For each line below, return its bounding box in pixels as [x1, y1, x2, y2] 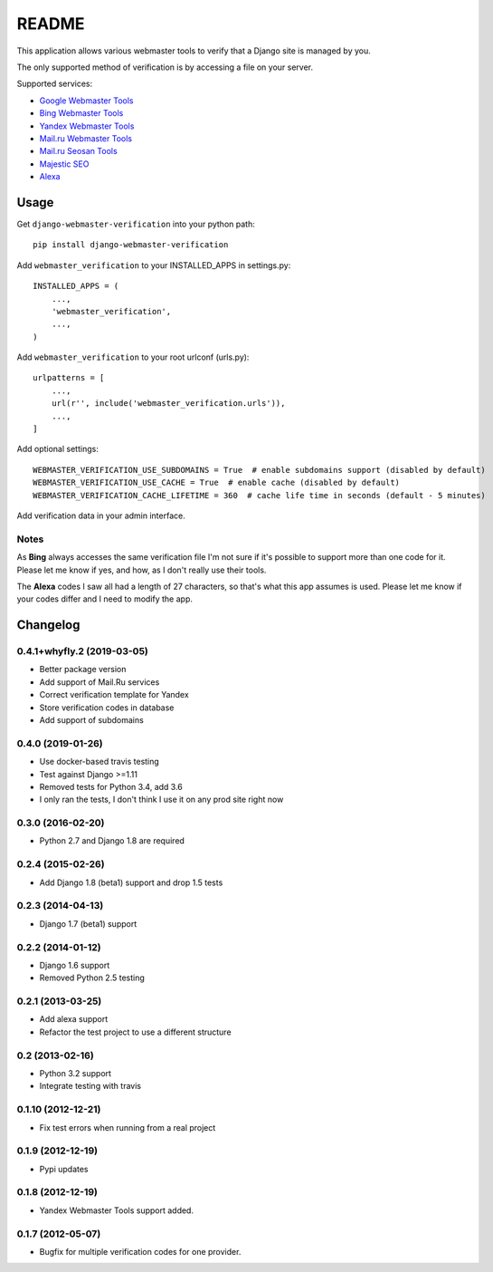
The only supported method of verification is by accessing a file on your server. [16, 62, 314, 72]
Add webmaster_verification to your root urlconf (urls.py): [16, 352, 250, 362]
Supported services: [16, 78, 93, 90]
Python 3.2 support [39, 1067, 112, 1078]
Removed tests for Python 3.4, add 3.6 [39, 781, 183, 792]
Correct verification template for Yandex [39, 689, 189, 700]
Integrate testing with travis [39, 1081, 142, 1092]
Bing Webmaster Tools [39, 108, 124, 119]
